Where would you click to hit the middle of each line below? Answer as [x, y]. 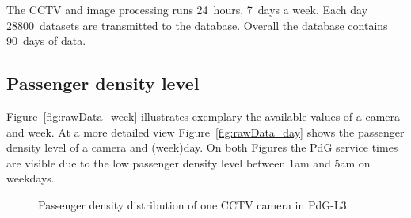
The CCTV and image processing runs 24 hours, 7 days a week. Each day [187, 9]
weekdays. [30, 178]
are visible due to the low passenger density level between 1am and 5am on [188, 162]
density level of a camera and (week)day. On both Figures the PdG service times [202, 147]
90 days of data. [46, 41]
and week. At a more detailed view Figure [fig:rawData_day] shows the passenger [205, 132]
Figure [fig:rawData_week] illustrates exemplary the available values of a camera [204, 116]
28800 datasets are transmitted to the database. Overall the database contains [197, 25]
